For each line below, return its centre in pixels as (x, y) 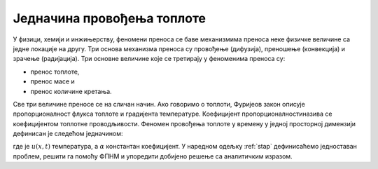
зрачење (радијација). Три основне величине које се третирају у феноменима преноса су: (149, 59)
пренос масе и (52, 81)
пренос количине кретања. (71, 91)
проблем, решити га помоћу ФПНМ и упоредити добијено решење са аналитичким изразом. (153, 156)
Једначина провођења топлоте (110, 18)
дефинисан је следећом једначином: (68, 134)
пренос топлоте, (55, 72)
